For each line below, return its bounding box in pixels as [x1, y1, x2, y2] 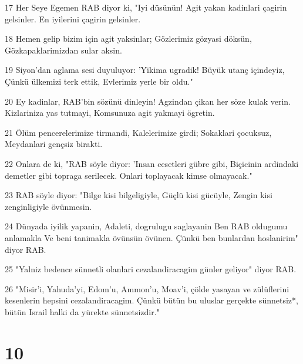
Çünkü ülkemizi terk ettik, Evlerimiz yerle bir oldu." [5, 75, 193, 87]
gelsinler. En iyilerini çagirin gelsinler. [5, 12, 141, 25]
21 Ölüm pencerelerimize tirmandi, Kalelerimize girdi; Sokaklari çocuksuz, [5, 126, 272, 138]
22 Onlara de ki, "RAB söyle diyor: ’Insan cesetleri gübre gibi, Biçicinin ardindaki [5, 157, 299, 169]
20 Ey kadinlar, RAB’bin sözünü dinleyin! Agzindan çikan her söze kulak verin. [5, 95, 291, 107]
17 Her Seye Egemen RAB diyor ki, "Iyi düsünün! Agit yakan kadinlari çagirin [5, 1, 287, 13]
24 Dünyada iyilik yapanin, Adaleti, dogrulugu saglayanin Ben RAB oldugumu [5, 220, 288, 232]
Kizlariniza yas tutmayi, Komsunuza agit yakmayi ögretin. [5, 106, 215, 119]
